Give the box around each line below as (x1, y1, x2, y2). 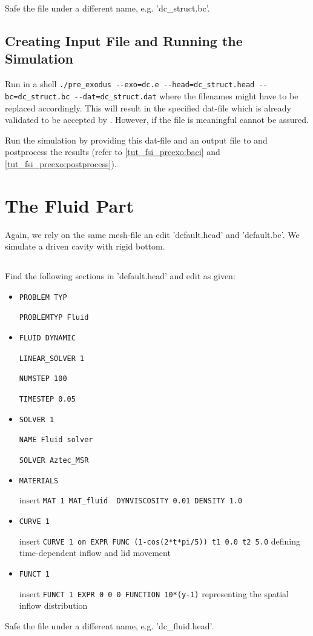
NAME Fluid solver (19, 436, 93, 445)
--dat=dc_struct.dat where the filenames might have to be (74, 89, 298, 102)
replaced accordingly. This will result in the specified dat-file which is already (5, 101, 291, 114)
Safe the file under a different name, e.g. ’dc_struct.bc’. (5, 2, 210, 14)
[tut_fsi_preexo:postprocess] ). (5, 157, 117, 170)
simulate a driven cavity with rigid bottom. (5, 240, 165, 253)
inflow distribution (19, 599, 88, 612)
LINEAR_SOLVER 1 (19, 354, 85, 363)
